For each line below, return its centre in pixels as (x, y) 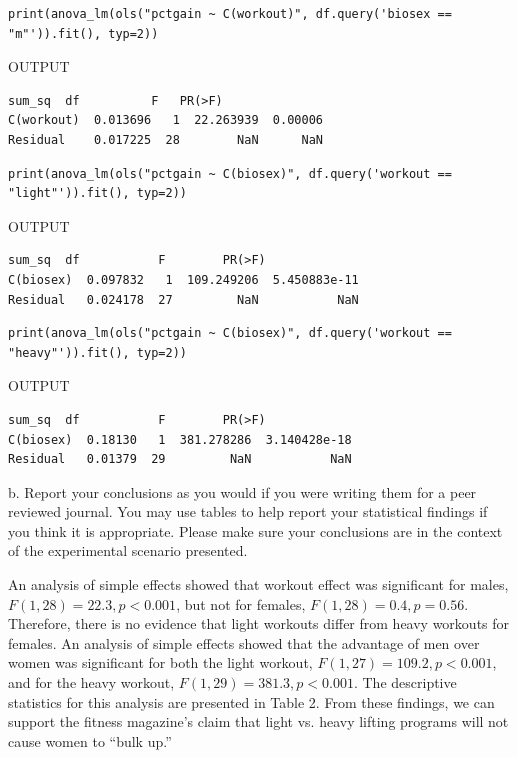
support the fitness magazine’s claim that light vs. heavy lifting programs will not (258, 721)
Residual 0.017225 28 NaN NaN (165, 139)
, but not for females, (241, 603)
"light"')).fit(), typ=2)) (97, 193)
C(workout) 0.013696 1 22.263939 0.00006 (165, 120)
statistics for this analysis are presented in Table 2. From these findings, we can (251, 701)
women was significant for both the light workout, (160, 662)
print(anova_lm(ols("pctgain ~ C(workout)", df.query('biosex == (230, 14)
